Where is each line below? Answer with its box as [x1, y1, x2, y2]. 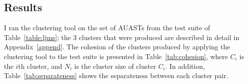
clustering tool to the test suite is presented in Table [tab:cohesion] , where [4, 51, 228, 61]
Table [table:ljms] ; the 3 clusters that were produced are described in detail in [4, 32, 240, 42]
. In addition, [165, 61, 205, 71]
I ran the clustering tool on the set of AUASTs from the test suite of [4, 22, 210, 33]
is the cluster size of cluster [74, 61, 156, 71]
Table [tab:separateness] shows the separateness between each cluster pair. [4, 70, 228, 81]
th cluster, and [18, 61, 62, 71]
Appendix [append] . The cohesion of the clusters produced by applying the [4, 42, 230, 52]
